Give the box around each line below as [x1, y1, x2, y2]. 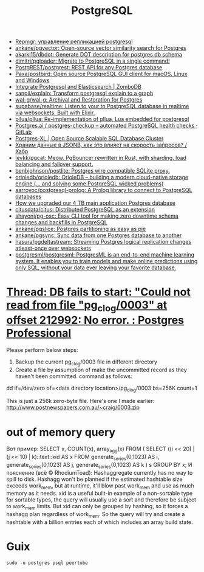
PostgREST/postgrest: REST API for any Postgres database [15, 64, 163, 71]
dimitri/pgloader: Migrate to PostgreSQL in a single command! [15, 57, 170, 64]
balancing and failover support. [15, 160, 93, 168]
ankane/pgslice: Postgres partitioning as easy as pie [15, 226, 146, 233]
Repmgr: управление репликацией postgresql [15, 38, 133, 46]
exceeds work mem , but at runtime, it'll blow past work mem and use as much [6, 481, 194, 491]
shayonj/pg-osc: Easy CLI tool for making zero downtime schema [15, 212, 179, 219]
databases [15, 193, 42, 201]
